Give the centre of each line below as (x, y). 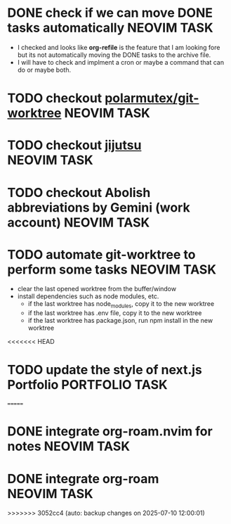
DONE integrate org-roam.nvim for (110, 432)
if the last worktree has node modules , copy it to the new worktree (121, 305)
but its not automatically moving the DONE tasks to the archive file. (114, 55)
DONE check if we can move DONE (110, 13)
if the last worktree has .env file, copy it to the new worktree (115, 313)
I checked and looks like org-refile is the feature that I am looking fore (119, 47)
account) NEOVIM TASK (79, 222)
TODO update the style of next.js (105, 370)
